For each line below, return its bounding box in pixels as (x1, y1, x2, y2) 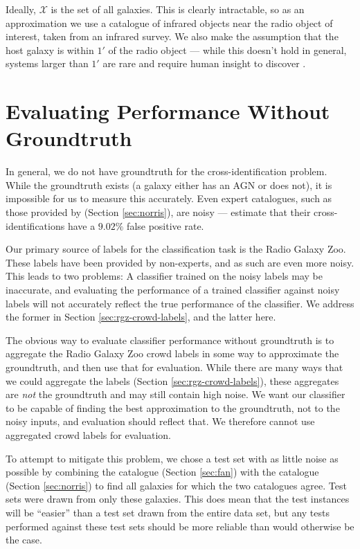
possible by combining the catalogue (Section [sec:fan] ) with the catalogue (6, 465, 319, 479)
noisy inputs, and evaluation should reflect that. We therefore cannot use (6, 414, 315, 429)
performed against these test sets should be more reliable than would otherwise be (6, 519, 354, 533)
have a (67, 218, 96, 233)
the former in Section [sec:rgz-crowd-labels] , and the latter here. (6, 309, 276, 324)
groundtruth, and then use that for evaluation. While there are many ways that (6, 360, 343, 374)
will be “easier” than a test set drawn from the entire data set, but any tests (6, 505, 330, 519)
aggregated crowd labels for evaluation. (6, 427, 171, 442)
